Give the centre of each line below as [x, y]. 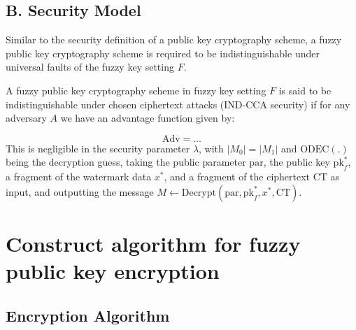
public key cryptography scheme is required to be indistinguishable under [163, 53]
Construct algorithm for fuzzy [153, 243]
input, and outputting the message [80, 191]
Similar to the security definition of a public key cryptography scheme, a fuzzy [174, 40]
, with [211, 148]
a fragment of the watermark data [79, 177]
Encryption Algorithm [88, 315]
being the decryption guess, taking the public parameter [126, 162]
